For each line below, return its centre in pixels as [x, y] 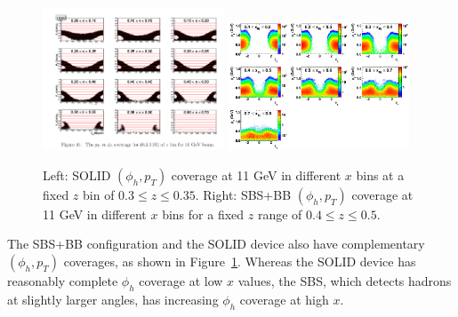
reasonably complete [63, 281]
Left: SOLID [77, 174]
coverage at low [181, 281]
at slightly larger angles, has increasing [113, 299]
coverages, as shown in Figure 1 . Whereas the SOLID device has [240, 262]
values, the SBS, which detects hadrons [345, 281]
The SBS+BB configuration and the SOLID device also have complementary [216, 244]
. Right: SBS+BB [243, 194]
